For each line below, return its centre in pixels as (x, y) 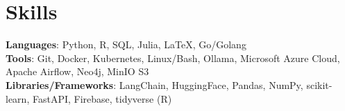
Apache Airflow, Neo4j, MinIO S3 (77, 71)
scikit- (319, 84)
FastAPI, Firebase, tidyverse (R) (102, 98)
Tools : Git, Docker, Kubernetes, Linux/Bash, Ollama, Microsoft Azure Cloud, (173, 58)
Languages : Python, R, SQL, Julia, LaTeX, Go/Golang (126, 44)
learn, (18, 98)
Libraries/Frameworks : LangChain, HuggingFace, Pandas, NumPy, (154, 84)
